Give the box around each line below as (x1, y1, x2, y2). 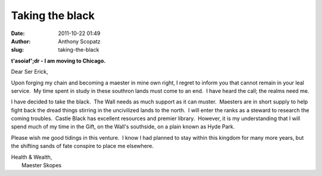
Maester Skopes (21, 162, 62, 169)
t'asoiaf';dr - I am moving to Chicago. (11, 57, 106, 64)
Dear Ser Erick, (11, 68, 48, 76)
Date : (11, 30, 25, 37)
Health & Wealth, (11, 153, 52, 161)
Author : (11, 37, 31, 45)
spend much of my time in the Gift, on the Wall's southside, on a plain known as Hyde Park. (11, 123, 235, 130)
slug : (11, 46, 24, 54)
